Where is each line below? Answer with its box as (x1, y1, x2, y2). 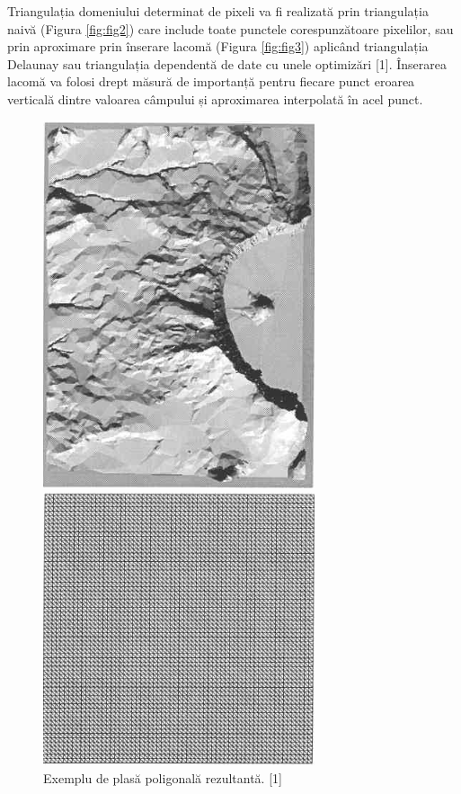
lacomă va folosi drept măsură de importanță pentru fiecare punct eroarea (7, 72, 415, 91)
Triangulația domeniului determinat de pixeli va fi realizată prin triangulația (7, 2, 429, 20)
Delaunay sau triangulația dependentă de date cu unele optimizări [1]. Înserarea (7, 54, 447, 73)
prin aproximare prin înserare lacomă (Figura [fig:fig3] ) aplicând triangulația (7, 37, 429, 56)
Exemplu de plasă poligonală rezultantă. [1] (43, 768, 282, 787)
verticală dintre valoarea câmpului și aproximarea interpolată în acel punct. (7, 89, 423, 108)
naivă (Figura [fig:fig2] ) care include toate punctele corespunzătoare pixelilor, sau (7, 19, 454, 38)
